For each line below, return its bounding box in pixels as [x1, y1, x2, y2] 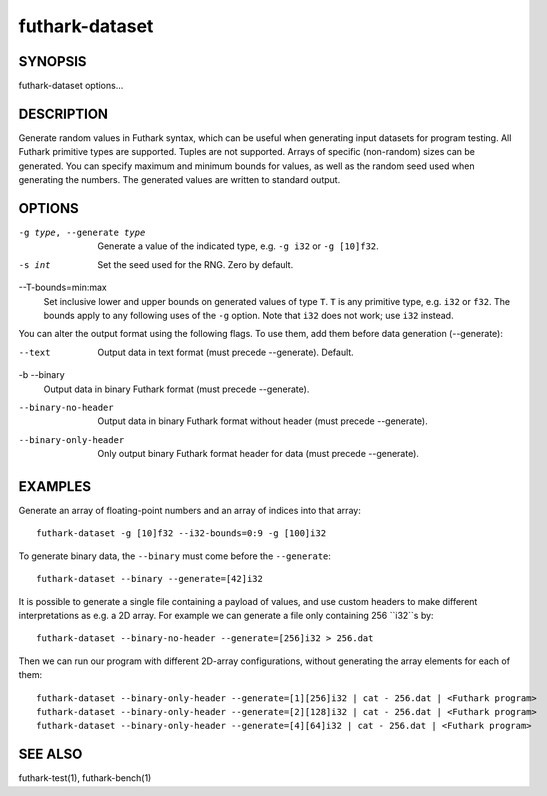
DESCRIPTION [18, 105, 109, 122]
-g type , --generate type [18, 227, 146, 239]
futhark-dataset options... [18, 80, 124, 92]
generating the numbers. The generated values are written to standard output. [18, 174, 341, 186]
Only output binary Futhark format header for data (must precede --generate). [97, 448, 420, 460]
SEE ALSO [18, 746, 83, 763]
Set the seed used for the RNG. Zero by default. [97, 258, 294, 270]
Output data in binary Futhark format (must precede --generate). [43, 383, 310, 395]
